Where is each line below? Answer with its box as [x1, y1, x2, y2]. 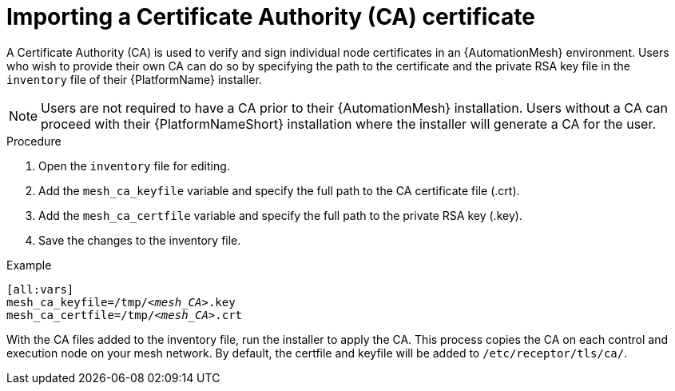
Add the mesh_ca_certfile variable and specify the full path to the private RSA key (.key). [38, 208, 522, 222]
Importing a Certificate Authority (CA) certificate [6, 3, 536, 30]
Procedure [6, 134, 62, 148]
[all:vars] [6, 282, 74, 296]
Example [6, 257, 52, 272]
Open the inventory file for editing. [38, 158, 230, 173]
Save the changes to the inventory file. [38, 233, 241, 247]
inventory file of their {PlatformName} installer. [6, 72, 262, 86]
